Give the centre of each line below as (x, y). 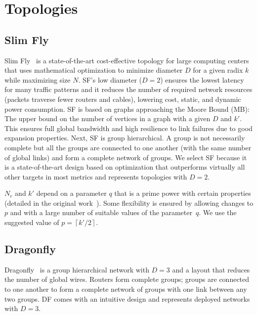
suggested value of (32, 222)
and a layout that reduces (211, 269)
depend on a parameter (71, 193)
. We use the (218, 212)
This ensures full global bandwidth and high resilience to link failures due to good (128, 128)
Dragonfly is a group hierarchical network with (77, 269)
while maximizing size (38, 79)
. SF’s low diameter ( (110, 79)
